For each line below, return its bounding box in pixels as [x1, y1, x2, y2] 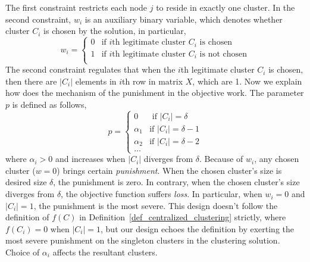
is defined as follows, [12, 98, 87, 111]
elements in [75, 74, 117, 87]
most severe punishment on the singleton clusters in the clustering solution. [5, 234, 280, 247]
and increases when [55, 152, 126, 165]
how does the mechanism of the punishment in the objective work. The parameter [5, 86, 304, 99]
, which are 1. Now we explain [192, 74, 302, 87]
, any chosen [254, 152, 299, 165]
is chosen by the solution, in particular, [43, 24, 186, 37]
